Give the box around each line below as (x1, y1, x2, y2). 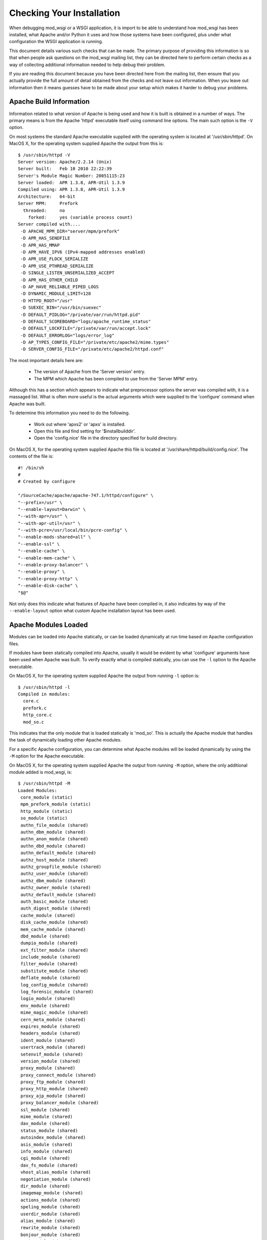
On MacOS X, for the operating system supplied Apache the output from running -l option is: (9, 673, 200, 679)
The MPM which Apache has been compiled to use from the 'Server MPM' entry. (34, 375, 199, 381)
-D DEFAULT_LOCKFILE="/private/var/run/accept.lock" (20, 325, 151, 331)
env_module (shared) (20, 1002, 70, 1008)
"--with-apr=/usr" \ (18, 513, 68, 519)
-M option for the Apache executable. (9, 753, 85, 759)
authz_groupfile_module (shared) (20, 864, 101, 869)
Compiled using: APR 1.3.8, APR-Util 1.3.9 (18, 186, 125, 192)
